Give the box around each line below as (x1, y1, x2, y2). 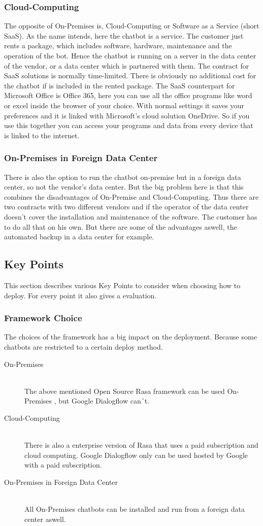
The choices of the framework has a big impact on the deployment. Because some (4, 331, 257, 342)
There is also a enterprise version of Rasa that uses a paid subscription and (24, 440, 258, 450)
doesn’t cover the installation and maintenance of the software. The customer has (4, 211, 257, 222)
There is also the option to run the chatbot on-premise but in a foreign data (4, 171, 241, 182)
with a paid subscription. (24, 459, 102, 470)
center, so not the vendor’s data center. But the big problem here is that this (4, 181, 244, 192)
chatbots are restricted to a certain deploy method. (4, 341, 163, 352)
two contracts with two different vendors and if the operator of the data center (4, 201, 249, 212)
